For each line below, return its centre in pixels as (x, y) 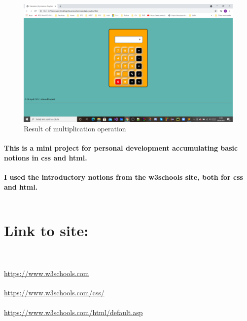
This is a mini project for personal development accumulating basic (121, 148)
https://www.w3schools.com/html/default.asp (73, 312)
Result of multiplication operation (75, 129)
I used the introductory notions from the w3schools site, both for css (123, 177)
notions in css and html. (46, 157)
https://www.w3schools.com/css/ (54, 293)
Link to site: (46, 230)
